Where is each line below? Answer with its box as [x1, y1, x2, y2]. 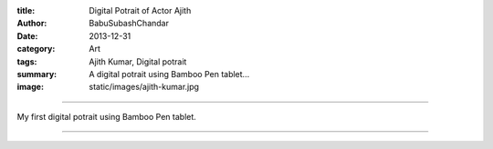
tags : [16, 55, 37, 67]
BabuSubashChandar [89, 18, 169, 29]
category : [16, 44, 56, 55]
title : [16, 5, 36, 15]
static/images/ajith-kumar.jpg [89, 82, 200, 93]
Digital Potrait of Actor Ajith [89, 5, 192, 15]
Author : [16, 18, 47, 29]
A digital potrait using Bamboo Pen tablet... [89, 68, 250, 79]
